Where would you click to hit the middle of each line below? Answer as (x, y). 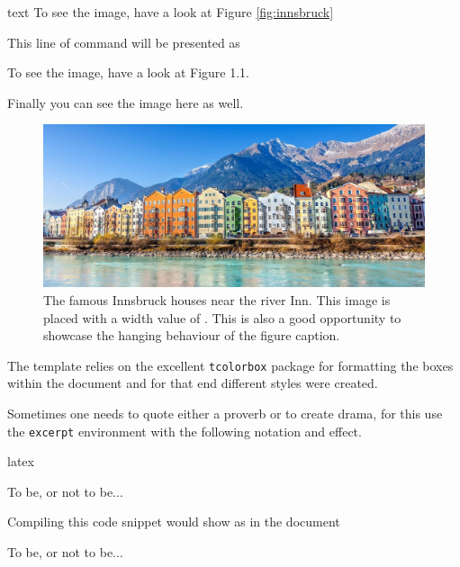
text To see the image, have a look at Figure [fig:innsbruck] (171, 12)
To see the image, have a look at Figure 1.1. (128, 72)
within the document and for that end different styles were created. (193, 383)
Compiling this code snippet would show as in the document (174, 522)
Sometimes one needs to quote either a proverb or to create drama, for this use (225, 413)
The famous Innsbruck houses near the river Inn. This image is (217, 299)
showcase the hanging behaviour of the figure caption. (192, 335)
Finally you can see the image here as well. (126, 102)
